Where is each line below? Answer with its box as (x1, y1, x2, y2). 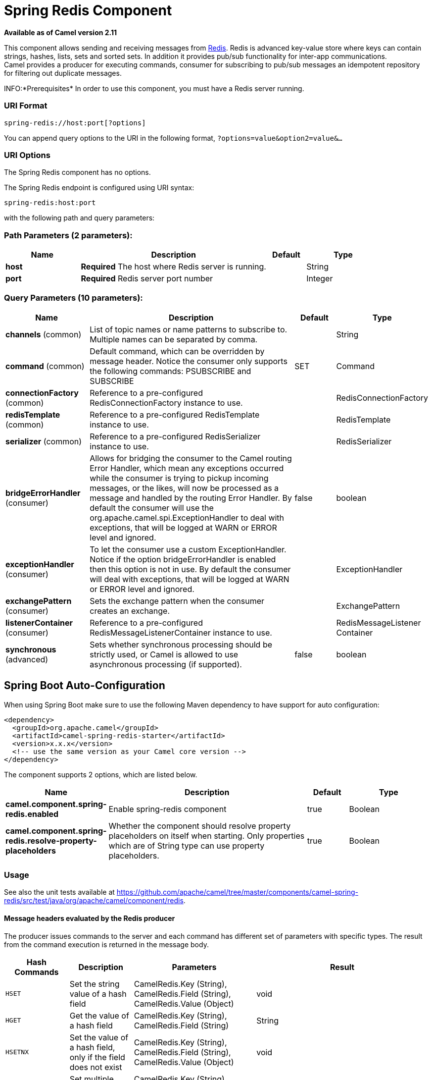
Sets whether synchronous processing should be (90, 639, 272, 649)
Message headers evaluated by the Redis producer (4, 914, 175, 922)
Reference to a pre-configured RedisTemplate (90, 409, 260, 420)
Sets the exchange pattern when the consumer (90, 595, 265, 606)
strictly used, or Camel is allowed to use (90, 649, 239, 659)
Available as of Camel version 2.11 (4, 28, 117, 37)
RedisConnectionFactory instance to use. (90, 397, 243, 408)
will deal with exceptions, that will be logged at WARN (90, 574, 289, 584)
